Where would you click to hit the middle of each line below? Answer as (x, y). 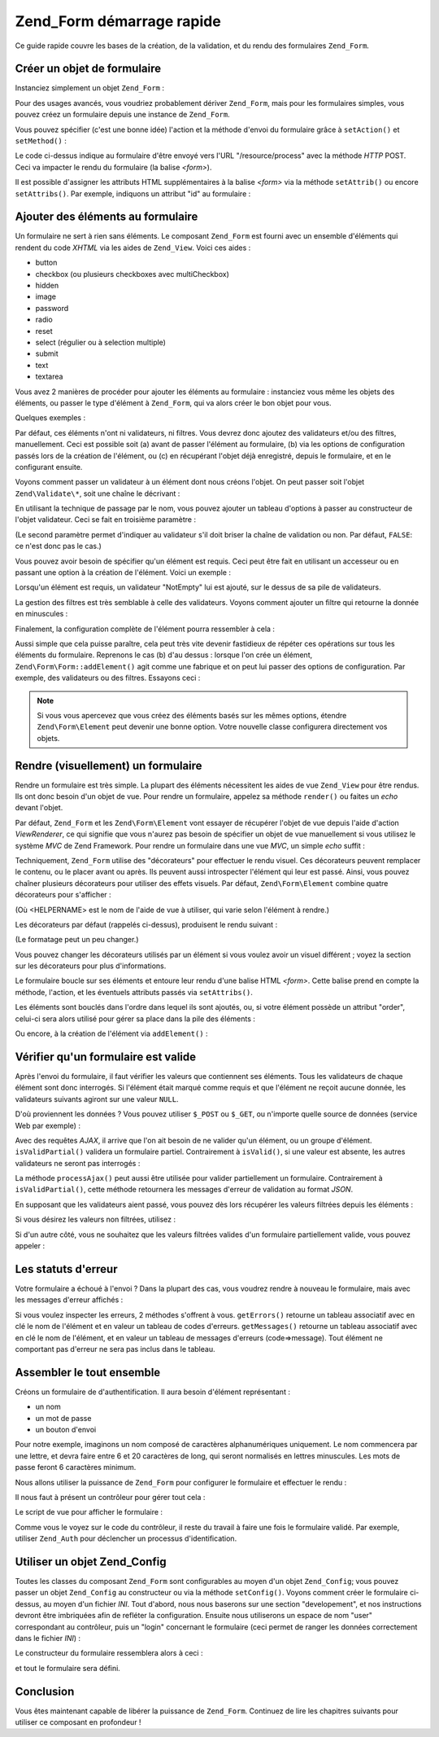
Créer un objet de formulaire (88, 69)
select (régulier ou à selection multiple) (101, 342)
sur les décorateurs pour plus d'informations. (91, 966)
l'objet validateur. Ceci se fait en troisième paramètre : (106, 520)
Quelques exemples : (50, 418)
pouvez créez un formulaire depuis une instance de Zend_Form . (123, 115)
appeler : (30, 1246)
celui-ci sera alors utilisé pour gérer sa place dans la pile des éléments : (135, 1019)
